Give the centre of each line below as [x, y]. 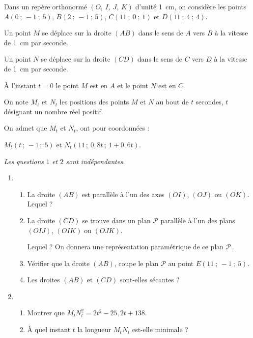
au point [181, 263]
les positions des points [94, 102]
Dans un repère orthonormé [46, 6]
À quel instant [49, 329]
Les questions [24, 161]
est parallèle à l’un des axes [123, 194]
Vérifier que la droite [58, 263]
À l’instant [20, 85]
